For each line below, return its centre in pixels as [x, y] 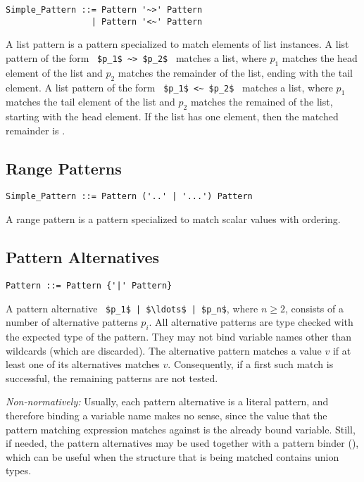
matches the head [320, 57]
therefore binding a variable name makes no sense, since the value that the [167, 416]
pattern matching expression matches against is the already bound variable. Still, [181, 429]
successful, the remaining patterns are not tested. [112, 378]
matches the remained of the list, [262, 102]
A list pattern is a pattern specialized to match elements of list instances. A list [177, 44]
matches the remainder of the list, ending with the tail [235, 72]
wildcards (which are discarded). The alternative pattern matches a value [164, 350]
